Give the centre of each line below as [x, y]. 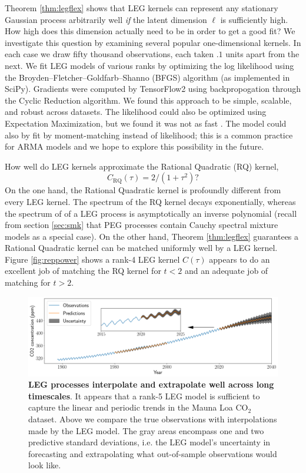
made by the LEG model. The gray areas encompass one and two [146, 430]
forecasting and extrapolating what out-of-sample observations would [153, 453]
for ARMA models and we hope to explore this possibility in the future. [134, 146]
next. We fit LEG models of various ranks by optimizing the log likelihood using [149, 65]
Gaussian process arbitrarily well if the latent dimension [106, 19]
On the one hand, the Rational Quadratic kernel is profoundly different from [143, 190]
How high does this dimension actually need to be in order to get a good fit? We [150, 31]
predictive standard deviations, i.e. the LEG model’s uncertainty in [149, 442]
